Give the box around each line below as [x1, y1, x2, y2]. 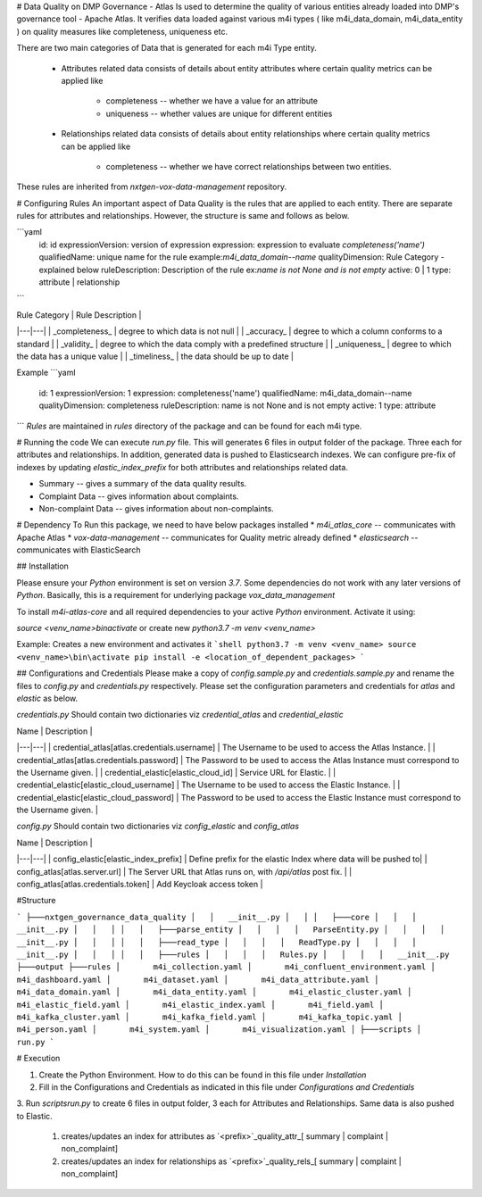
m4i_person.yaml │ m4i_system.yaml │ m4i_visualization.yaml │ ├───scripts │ [16, 1025, 421, 1035]
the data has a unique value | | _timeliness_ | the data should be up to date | [16, 351, 295, 362]
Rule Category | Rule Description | [16, 309, 142, 320]
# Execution [16, 1053, 61, 1064]
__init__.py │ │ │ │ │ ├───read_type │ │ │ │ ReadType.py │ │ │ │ [16, 937, 417, 947]
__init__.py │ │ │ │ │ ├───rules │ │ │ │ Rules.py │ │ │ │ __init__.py [16, 950, 450, 960]
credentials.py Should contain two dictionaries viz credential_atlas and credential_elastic [16, 710, 344, 720]
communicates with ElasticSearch [16, 544, 141, 555]
